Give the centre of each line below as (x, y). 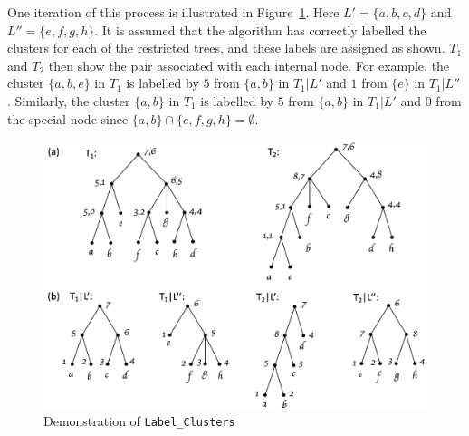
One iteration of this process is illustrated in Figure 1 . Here (173, 12)
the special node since (68, 118)
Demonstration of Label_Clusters (139, 420)
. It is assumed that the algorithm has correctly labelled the (260, 29)
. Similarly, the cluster (69, 100)
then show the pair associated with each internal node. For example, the (249, 65)
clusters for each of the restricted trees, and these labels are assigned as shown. (226, 48)
